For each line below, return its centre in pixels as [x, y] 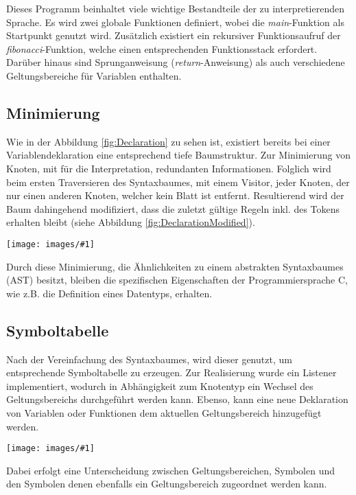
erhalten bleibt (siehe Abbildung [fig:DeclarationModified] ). [131, 222]
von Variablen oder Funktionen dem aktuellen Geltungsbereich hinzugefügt [164, 412]
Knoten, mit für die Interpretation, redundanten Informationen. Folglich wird [169, 168]
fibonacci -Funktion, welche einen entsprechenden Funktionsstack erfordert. [162, 48]
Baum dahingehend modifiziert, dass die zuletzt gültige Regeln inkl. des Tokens [173, 208]
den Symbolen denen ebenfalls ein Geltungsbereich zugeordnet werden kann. [167, 484]
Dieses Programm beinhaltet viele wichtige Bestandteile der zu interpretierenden [175, 8]
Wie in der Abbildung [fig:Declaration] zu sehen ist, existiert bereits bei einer [168, 141]
